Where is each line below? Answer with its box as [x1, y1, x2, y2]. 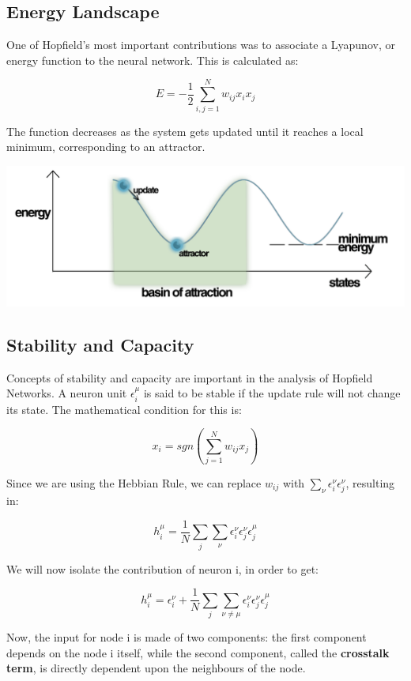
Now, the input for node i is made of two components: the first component [6, 628, 367, 645]
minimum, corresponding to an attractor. [6, 138, 205, 155]
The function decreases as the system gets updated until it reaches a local [6, 122, 364, 139]
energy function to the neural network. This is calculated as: [6, 51, 299, 68]
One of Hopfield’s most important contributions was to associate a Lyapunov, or [6, 36, 395, 53]
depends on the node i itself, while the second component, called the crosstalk [6, 644, 390, 660]
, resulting [345, 475, 395, 491]
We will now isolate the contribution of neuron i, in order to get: [6, 560, 319, 577]
